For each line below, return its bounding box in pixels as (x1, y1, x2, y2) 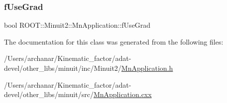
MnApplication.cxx (93, 89, 152, 100)
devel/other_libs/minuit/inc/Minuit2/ (4, 63, 121, 73)
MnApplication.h (121, 63, 173, 73)
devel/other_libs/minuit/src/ (4, 89, 94, 100)
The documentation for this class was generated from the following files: (4, 36, 224, 47)
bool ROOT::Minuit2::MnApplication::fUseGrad (4, 20, 151, 30)
